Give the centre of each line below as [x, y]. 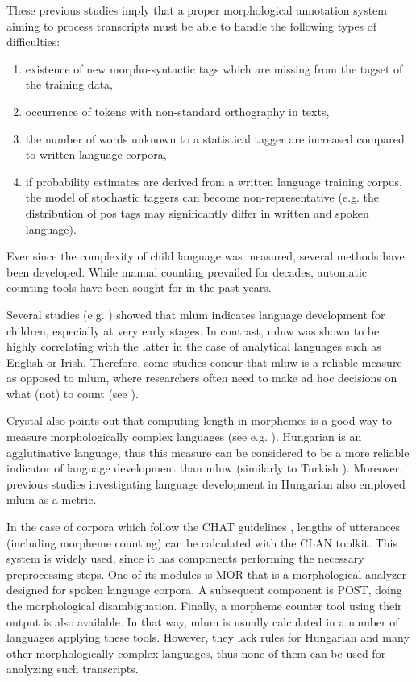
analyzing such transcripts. [73, 669]
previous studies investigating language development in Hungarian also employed [206, 483]
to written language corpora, [96, 154]
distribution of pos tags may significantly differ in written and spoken [197, 212]
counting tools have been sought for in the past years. [139, 287]
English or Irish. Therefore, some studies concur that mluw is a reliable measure [204, 362]
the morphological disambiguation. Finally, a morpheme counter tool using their [204, 605]
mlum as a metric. [52, 499]
